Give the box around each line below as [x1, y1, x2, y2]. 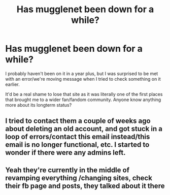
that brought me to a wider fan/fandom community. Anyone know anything [5, 96, 161, 103]
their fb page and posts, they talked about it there [5, 181, 165, 190]
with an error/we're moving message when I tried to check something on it [5, 76, 161, 82]
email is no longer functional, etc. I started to [5, 141, 150, 149]
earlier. [5, 81, 20, 87]
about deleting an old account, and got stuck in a [5, 124, 162, 133]
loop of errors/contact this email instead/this [5, 133, 150, 141]
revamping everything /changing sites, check [5, 174, 152, 182]
